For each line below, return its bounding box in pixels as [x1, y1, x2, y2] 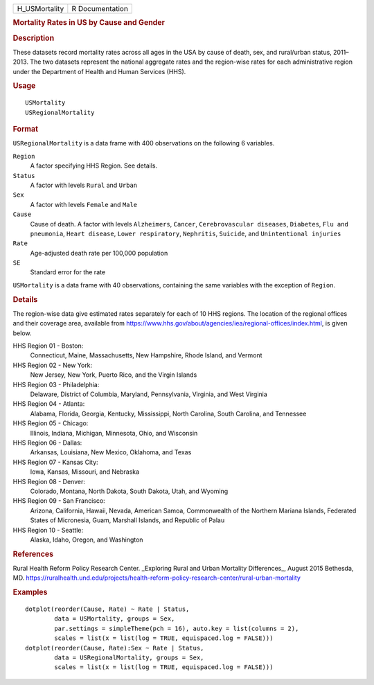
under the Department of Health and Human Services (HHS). [12, 67, 186, 75]
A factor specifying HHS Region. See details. [30, 161, 158, 170]
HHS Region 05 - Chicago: [12, 419, 89, 427]
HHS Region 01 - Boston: [12, 341, 84, 350]
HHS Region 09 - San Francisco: [12, 497, 105, 505]
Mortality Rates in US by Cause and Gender [12, 18, 166, 28]
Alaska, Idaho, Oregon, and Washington [30, 535, 143, 544]
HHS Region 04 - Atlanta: [12, 400, 85, 408]
